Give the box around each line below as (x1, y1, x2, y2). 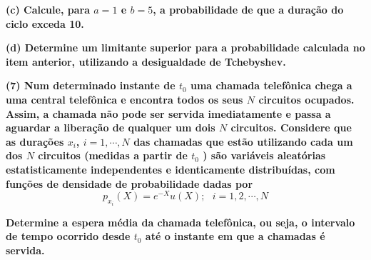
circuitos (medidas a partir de (38, 148, 188, 163)
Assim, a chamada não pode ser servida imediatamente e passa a (6, 106, 331, 121)
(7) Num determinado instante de (6, 78, 176, 93)
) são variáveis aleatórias (203, 148, 326, 163)
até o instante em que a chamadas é (145, 229, 325, 244)
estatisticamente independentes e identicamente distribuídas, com (6, 161, 335, 176)
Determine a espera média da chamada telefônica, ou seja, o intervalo (6, 214, 355, 229)
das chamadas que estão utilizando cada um (133, 134, 353, 149)
